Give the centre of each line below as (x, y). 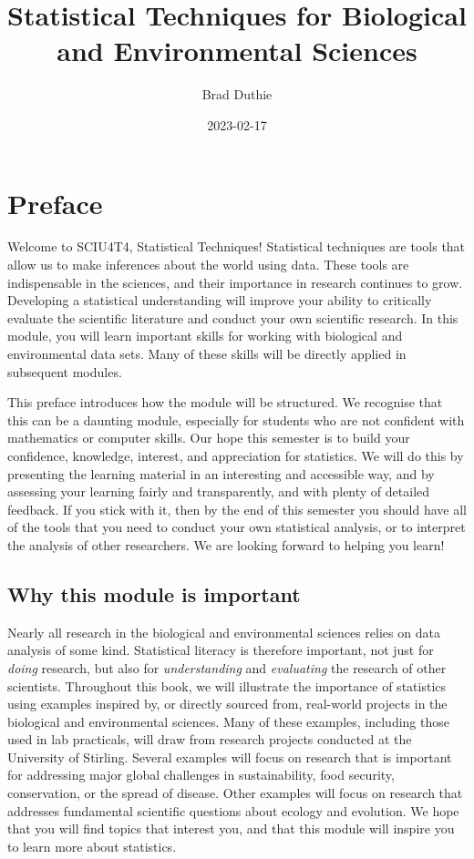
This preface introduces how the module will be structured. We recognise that (225, 402)
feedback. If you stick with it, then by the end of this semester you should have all (237, 509)
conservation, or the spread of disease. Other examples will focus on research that (235, 793)
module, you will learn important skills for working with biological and (205, 336)
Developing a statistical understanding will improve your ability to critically (220, 300)
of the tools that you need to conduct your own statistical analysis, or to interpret (237, 527)
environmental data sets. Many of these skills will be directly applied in (207, 353)
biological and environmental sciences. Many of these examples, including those (228, 721)
